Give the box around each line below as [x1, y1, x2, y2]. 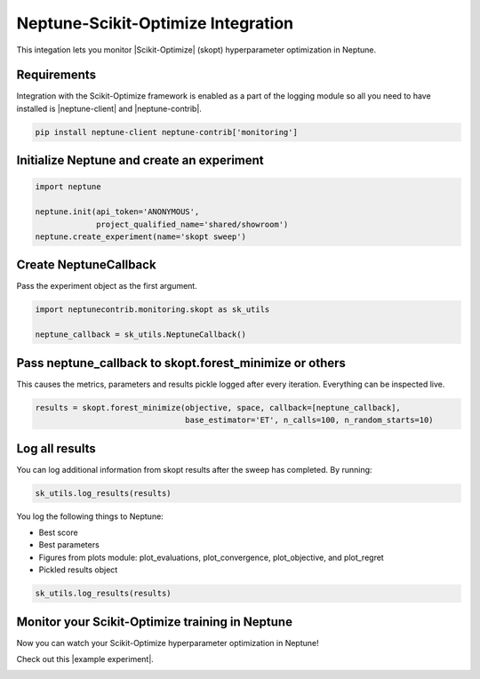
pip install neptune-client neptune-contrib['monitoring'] [35, 127, 298, 137]
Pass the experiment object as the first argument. [16, 281, 197, 292]
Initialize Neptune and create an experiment [16, 153, 264, 168]
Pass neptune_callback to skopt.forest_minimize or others [16, 355, 347, 371]
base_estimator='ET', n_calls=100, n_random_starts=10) [185, 415, 435, 426]
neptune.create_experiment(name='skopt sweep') [35, 231, 246, 242]
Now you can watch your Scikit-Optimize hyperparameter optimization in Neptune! [16, 637, 319, 648]
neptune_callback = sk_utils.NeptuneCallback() [35, 330, 246, 339]
